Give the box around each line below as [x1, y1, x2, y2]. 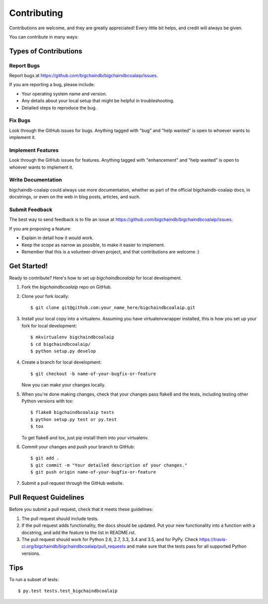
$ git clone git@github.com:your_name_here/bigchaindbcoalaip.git [30, 305, 196, 310]
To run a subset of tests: [9, 576, 59, 582]
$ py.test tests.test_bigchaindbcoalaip [18, 588, 118, 594]
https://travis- [199, 536, 228, 542]
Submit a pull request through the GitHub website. [21, 480, 124, 486]
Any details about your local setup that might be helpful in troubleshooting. [21, 98, 175, 104]
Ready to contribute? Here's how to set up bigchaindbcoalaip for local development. [9, 275, 182, 281]
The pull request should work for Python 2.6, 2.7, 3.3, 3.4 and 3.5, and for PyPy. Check [21, 536, 199, 542]
